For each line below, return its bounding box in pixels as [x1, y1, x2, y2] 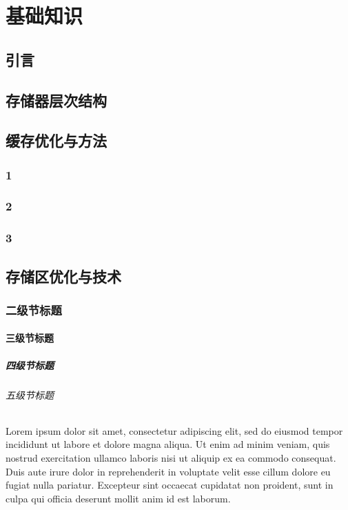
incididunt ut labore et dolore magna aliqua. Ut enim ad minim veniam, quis [6, 437, 330, 451]
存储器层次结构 [6, 89, 107, 110]
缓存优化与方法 [6, 130, 107, 151]
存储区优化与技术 [6, 265, 121, 286]
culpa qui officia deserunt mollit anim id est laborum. [6, 491, 231, 505]
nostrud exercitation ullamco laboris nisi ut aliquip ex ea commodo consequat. [6, 451, 336, 465]
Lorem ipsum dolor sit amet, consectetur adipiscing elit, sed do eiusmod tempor [6, 423, 343, 438]
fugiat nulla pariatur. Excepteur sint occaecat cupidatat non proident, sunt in [6, 478, 334, 492]
